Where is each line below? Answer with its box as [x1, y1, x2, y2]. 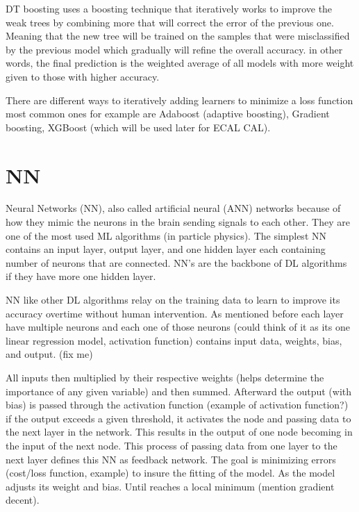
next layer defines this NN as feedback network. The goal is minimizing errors [6, 452, 336, 466]
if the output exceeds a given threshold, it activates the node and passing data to [6, 411, 351, 425]
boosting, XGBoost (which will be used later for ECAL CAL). [6, 119, 271, 134]
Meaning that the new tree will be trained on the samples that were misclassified [6, 28, 350, 43]
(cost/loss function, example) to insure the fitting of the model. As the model [6, 465, 335, 480]
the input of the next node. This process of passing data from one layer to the [6, 438, 337, 452]
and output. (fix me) [6, 347, 93, 361]
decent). [6, 493, 40, 507]
